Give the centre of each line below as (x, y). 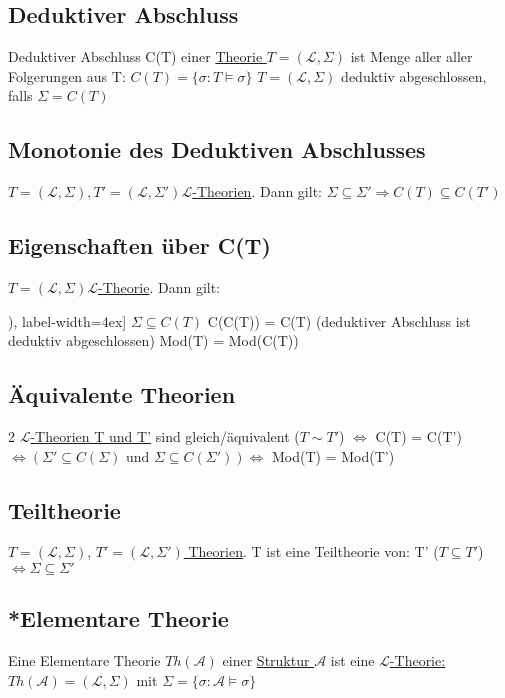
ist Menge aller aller (411, 56)
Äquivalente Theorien (122, 394)
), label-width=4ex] (67, 320)
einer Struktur (266, 660)
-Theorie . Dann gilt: (159, 286)
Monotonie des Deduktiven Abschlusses (217, 149)
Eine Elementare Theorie (84, 660)
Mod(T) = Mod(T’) (333, 455)
